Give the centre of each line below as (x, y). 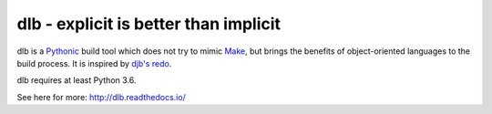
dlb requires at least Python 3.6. (77, 80)
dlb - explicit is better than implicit (149, 24)
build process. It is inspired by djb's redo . (94, 63)
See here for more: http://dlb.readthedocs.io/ (101, 97)
